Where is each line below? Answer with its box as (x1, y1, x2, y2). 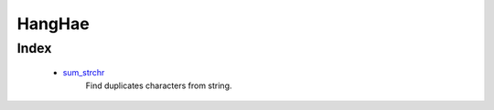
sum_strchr (62, 67, 105, 78)
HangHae (16, 14, 91, 34)
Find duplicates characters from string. (85, 80, 232, 91)
